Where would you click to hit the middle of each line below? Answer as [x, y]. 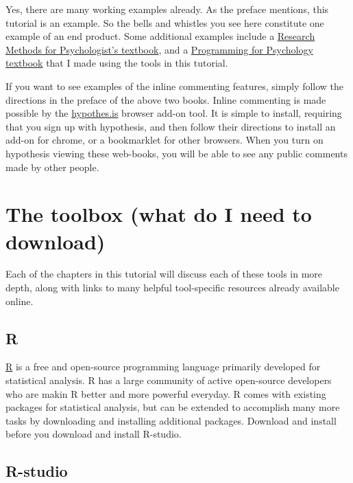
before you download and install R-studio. [94, 434]
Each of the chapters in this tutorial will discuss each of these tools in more [164, 274]
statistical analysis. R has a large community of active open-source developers [169, 380]
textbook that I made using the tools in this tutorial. [117, 63]
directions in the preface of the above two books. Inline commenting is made [166, 99]
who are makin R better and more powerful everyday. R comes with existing [166, 393]
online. [20, 301]
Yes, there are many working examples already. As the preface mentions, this [167, 9]
